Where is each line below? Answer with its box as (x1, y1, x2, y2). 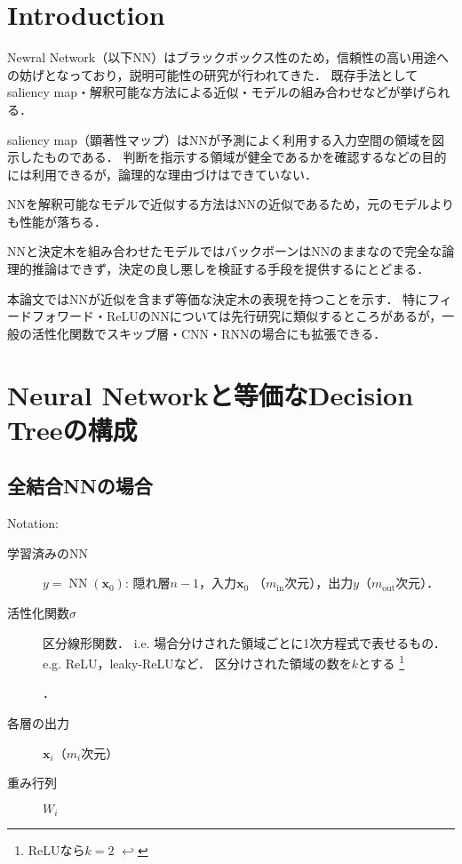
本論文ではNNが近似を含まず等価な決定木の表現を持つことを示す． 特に (7, 289, 428, 308)
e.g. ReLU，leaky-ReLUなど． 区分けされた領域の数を (43, 653, 352, 672)
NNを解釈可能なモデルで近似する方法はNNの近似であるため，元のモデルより (7, 195, 454, 213)
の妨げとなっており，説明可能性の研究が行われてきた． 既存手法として (7, 65, 418, 84)
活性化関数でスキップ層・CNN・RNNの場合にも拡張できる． (31, 324, 386, 342)
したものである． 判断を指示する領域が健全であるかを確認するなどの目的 (19, 148, 447, 166)
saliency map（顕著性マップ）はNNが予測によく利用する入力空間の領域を (7, 130, 433, 148)
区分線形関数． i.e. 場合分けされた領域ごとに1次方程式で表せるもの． (43, 633, 446, 652)
